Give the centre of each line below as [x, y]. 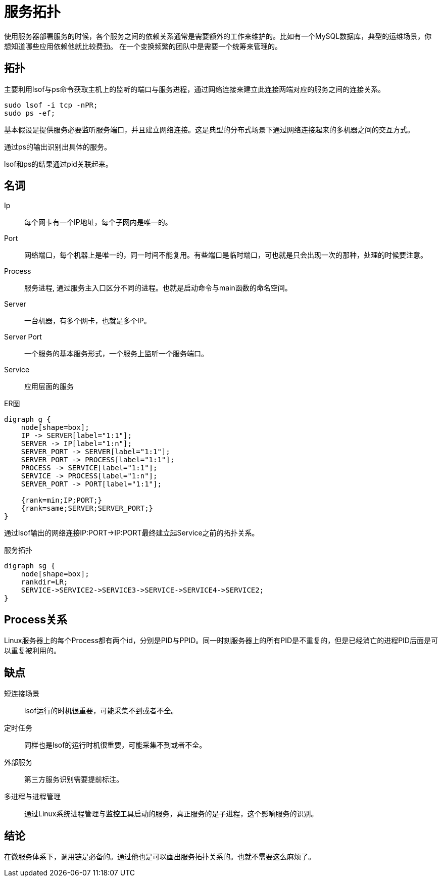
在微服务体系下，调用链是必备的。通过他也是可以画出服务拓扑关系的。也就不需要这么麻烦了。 [160, 856]
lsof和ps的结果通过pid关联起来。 [58, 164]
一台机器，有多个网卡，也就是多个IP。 [88, 321]
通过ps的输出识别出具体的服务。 [58, 146]
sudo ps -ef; [30, 113]
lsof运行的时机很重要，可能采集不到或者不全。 [101, 711]
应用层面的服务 [49, 386]
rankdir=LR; [44, 582]
